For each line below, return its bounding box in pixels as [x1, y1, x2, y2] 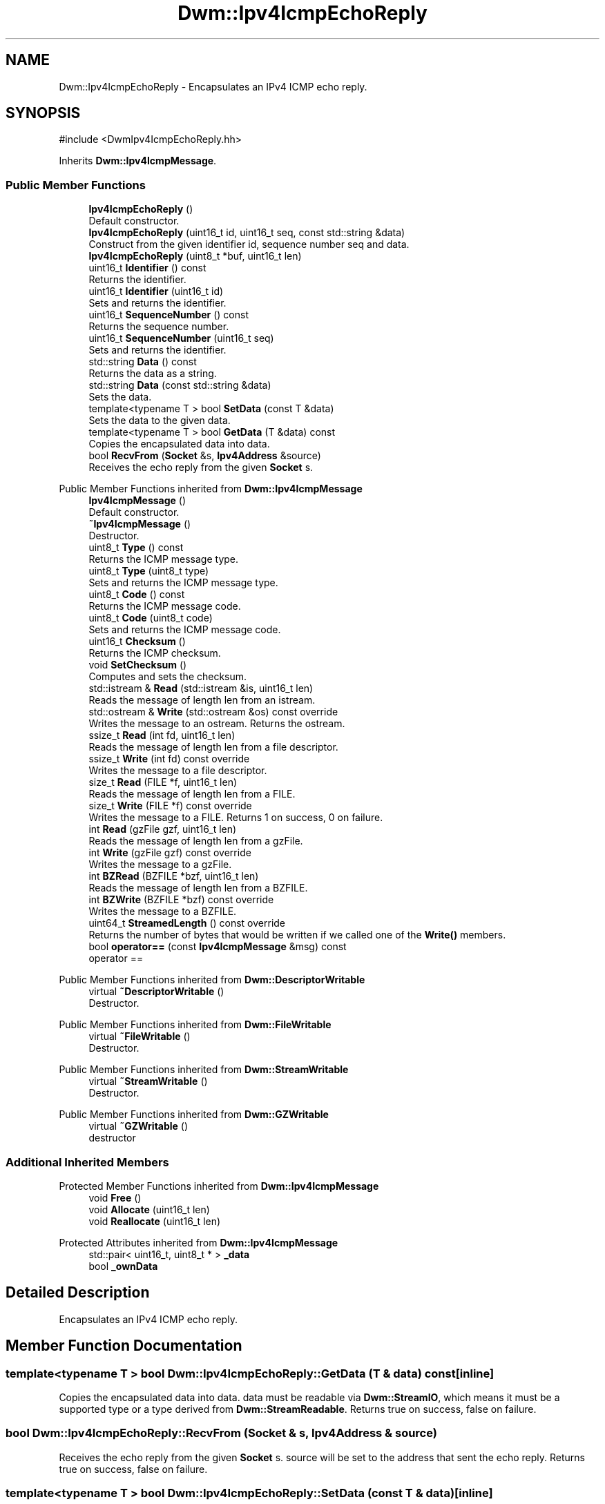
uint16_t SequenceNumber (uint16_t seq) [88, 332, 274, 345]
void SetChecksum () [88, 659, 187, 671]
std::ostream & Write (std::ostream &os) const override [88, 706, 338, 718]
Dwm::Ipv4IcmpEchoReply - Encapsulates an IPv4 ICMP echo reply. [59, 80, 367, 93]
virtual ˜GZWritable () [88, 1120, 189, 1132]
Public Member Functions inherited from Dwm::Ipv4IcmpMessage [59, 483, 363, 495]
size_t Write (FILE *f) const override [88, 800, 252, 812]
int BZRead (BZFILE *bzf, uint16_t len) [88, 870, 259, 883]
